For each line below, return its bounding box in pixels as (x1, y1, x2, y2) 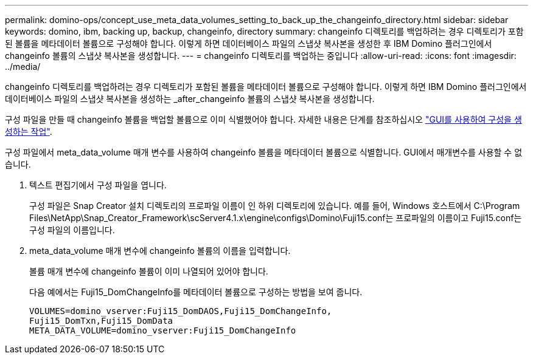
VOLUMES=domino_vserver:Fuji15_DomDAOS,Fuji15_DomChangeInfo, (29, 306, 332, 316)
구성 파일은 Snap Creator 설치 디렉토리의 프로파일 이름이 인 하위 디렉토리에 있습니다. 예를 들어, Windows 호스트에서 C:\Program (29, 200, 520, 211)
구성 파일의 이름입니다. (29, 225, 115, 235)
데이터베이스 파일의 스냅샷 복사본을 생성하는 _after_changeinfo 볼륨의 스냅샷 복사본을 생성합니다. (5, 94, 375, 104)
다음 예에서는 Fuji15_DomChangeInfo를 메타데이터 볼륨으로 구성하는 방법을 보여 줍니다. (29, 287, 363, 297)
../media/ (5, 61, 41, 72)
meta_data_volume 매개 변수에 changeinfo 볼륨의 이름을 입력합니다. (29, 245, 291, 256)
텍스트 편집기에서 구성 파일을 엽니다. (29, 180, 167, 190)
